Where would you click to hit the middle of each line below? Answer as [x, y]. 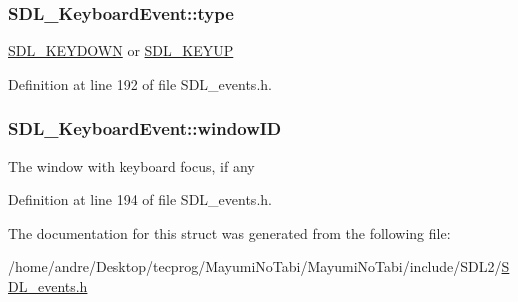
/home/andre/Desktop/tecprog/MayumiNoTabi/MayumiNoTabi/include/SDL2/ [255, 266]
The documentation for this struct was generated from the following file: [229, 232]
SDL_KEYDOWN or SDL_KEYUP [121, 50]
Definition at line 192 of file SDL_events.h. [140, 83]
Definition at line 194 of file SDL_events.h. [140, 199]
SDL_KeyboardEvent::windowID [145, 128]
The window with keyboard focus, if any [131, 165]
